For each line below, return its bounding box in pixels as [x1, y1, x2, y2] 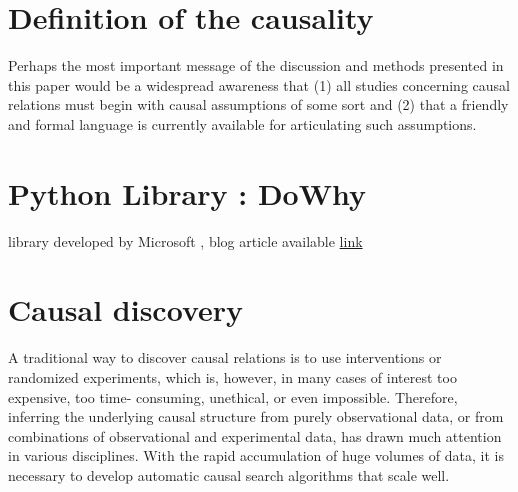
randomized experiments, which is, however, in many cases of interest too [8, 366, 457, 387]
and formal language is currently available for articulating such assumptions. [8, 113, 477, 134]
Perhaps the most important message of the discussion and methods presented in [8, 55, 504, 76]
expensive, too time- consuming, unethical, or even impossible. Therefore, [8, 386, 458, 407]
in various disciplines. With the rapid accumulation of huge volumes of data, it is [8, 445, 504, 466]
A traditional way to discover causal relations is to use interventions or [8, 347, 442, 368]
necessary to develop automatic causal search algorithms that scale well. [8, 464, 450, 485]
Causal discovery [8, 289, 244, 330]
